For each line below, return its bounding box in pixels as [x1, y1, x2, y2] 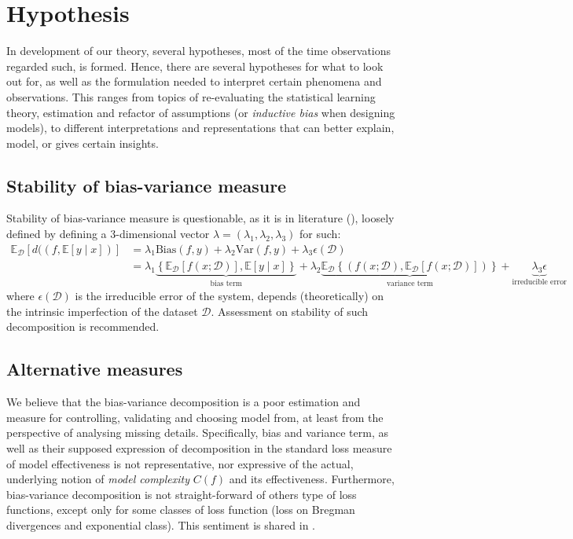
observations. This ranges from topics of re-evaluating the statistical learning [6, 88, 376, 104]
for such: [299, 225, 341, 242]
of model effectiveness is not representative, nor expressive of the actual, [6, 455, 354, 471]
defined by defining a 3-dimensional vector [6, 225, 210, 242]
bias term [210, 279, 242, 288]
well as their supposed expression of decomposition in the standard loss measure [6, 439, 392, 456]
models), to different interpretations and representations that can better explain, [6, 119, 395, 136]
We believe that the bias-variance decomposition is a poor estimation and [6, 394, 361, 410]
